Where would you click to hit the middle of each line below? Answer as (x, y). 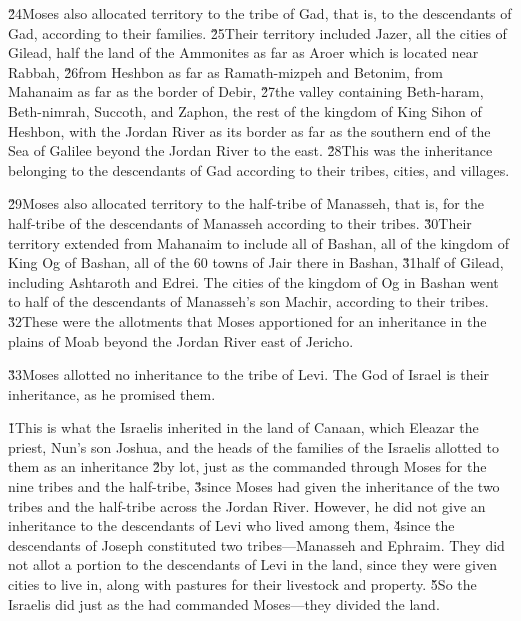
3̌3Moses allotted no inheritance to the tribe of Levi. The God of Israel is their (249, 374)
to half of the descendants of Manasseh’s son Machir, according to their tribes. (248, 301)
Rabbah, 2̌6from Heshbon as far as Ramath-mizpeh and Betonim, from (225, 71)
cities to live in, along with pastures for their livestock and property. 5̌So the (242, 584)
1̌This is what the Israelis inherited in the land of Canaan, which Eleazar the (243, 427)
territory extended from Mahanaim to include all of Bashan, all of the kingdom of (258, 242)
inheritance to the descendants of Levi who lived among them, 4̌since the (231, 525)
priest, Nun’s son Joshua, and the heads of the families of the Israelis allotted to (253, 446)
